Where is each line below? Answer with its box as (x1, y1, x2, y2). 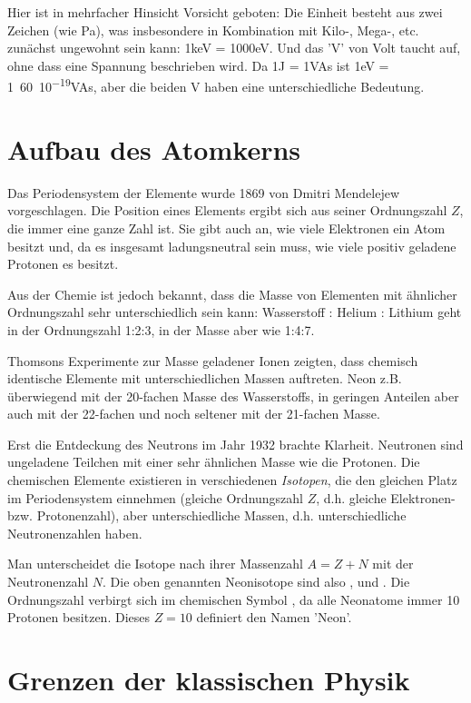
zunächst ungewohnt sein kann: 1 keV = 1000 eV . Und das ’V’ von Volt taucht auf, (7, 38, 461, 57)
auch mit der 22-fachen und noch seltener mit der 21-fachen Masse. (7, 404, 380, 423)
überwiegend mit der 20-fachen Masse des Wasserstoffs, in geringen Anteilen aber (7, 386, 459, 405)
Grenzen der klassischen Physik (7, 661, 410, 698)
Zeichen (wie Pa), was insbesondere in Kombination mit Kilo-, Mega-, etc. (7, 20, 419, 39)
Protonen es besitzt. (7, 254, 119, 273)
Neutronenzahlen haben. (7, 523, 142, 542)
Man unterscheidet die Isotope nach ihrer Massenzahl (7, 554, 303, 573)
